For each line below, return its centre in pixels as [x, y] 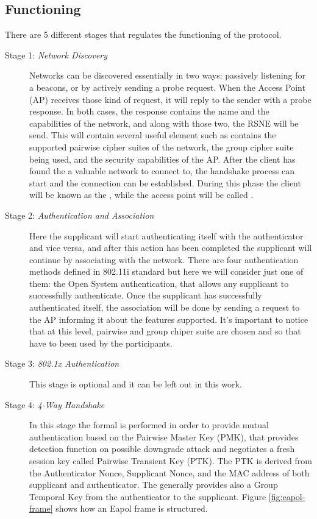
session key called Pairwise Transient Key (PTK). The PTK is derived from [171, 461]
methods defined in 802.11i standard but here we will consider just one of [166, 271]
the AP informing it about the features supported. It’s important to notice [169, 319]
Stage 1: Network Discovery [56, 55]
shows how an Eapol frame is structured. [132, 508]
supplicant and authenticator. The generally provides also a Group [154, 485]
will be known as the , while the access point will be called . [141, 195]
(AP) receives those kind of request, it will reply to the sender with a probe [170, 99]
